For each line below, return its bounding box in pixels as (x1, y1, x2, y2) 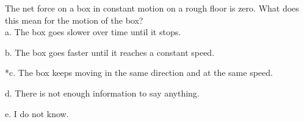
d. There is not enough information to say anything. (5, 86, 200, 99)
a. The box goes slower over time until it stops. (5, 25, 181, 38)
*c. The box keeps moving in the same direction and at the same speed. (5, 66, 273, 79)
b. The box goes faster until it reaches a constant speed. (5, 46, 215, 58)
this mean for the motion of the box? (5, 13, 143, 26)
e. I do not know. (5, 107, 69, 120)
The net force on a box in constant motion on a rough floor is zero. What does (5, 2, 299, 14)
